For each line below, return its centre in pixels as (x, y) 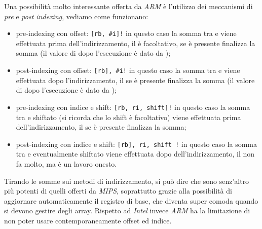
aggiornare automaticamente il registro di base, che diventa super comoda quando (131, 200)
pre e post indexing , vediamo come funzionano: (76, 16)
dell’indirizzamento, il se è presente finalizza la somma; (101, 127)
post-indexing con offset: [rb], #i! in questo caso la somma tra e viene (128, 70)
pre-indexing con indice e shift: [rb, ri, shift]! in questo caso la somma (133, 107)
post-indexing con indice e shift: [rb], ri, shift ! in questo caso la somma (136, 144)
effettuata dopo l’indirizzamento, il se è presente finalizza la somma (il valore (135, 80)
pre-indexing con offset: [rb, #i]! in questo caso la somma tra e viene (126, 33)
